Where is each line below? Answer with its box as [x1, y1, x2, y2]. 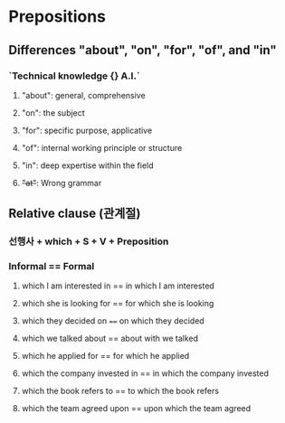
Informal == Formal [8, 260, 95, 273]
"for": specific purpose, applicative [21, 125, 153, 136]
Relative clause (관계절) [8, 206, 141, 221]
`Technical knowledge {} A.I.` [8, 70, 141, 82]
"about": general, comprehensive [21, 89, 146, 100]
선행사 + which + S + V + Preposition [8, 235, 169, 248]
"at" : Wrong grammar [21, 177, 102, 188]
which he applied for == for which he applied [21, 351, 190, 362]
